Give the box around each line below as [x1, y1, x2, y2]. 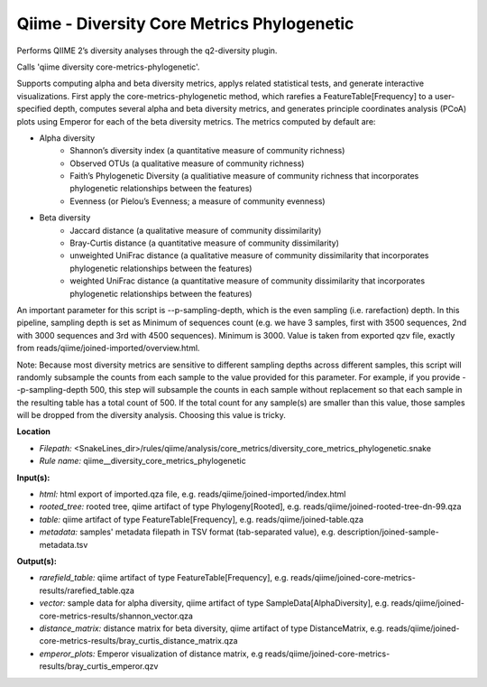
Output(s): [16, 556, 58, 566]
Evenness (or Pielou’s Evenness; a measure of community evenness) [69, 195, 326, 207]
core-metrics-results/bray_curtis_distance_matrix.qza [39, 636, 238, 646]
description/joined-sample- [336, 526, 439, 537]
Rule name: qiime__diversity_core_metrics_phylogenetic [39, 456, 247, 467]
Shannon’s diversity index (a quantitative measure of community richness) [69, 145, 345, 156]
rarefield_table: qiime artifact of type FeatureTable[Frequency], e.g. [39, 572, 289, 583]
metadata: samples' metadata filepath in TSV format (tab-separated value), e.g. [39, 526, 335, 537]
